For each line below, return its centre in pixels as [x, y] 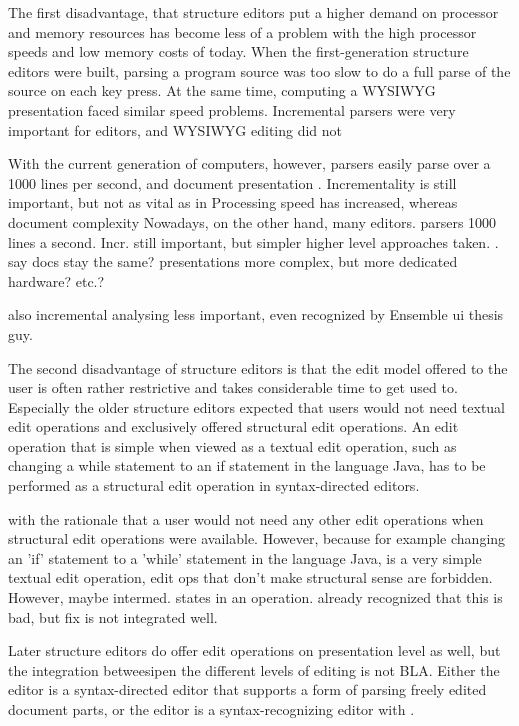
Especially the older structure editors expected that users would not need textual [256, 406]
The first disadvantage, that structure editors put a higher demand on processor [253, 12]
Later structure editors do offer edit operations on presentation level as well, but [254, 650]
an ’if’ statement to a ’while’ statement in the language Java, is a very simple [245, 557]
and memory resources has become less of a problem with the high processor [242, 31]
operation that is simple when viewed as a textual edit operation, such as [232, 445]
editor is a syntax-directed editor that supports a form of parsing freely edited [247, 689]
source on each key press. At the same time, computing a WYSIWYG [222, 90]
